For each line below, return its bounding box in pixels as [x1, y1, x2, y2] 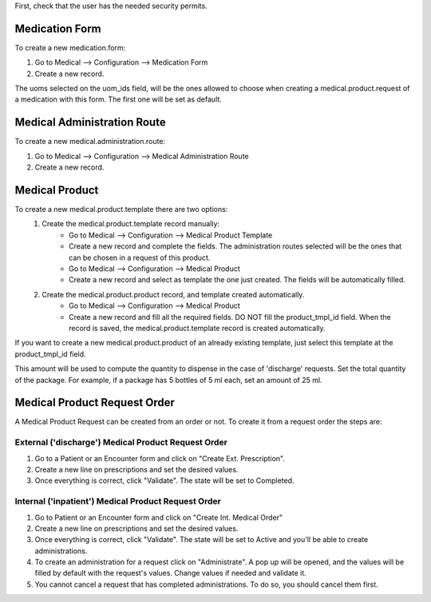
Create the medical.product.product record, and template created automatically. [42, 289, 305, 299]
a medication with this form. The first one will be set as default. [14, 94, 223, 104]
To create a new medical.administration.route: [14, 137, 166, 146]
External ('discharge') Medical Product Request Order [14, 437, 227, 448]
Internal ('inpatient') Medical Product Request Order [14, 496, 221, 507]
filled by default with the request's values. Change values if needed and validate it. [34, 568, 306, 578]
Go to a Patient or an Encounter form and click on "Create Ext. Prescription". [34, 453, 286, 463]
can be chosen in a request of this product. [69, 253, 211, 262]
